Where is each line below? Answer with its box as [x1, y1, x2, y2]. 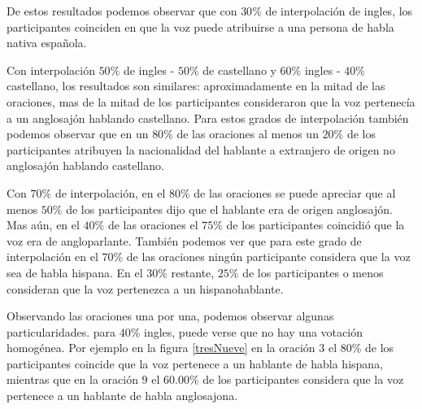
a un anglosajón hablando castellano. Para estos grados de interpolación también [7, 109, 409, 126]
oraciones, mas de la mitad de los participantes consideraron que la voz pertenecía [7, 93, 415, 110]
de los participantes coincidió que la [226, 216, 405, 233]
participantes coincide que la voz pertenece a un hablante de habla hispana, [7, 355, 384, 372]
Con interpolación [7, 61, 95, 78]
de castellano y [202, 61, 276, 78]
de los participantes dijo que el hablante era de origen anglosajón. [66, 200, 393, 217]
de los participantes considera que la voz [202, 371, 404, 388]
